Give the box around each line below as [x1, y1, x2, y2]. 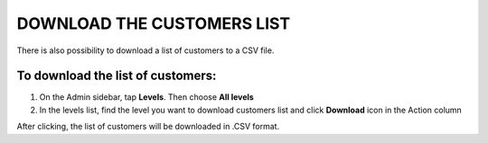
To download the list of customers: [16, 68, 217, 84]
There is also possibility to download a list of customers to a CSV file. [16, 45, 275, 56]
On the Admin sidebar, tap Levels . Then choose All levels [39, 92, 255, 103]
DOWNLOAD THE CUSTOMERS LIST [16, 13, 291, 33]
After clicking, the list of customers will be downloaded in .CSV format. [16, 121, 280, 132]
